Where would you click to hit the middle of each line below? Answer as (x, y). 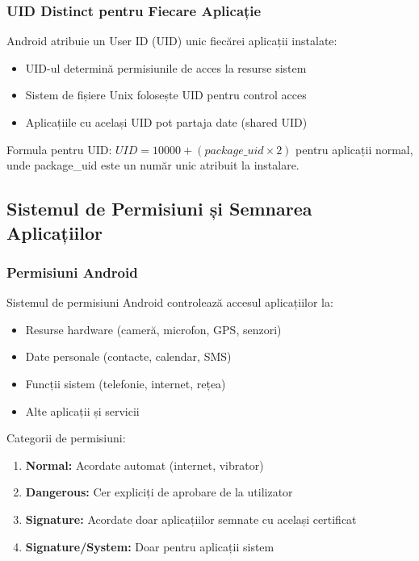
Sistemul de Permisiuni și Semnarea (159, 209)
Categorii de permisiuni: (66, 438)
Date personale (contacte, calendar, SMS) (128, 356)
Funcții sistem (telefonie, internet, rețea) (126, 383)
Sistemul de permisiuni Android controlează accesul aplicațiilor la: (170, 302)
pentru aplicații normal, (354, 149)
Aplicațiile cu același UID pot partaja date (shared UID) (166, 122)
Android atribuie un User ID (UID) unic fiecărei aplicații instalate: (172, 41)
